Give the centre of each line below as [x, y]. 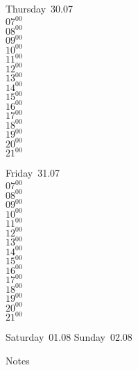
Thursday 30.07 [39, 8]
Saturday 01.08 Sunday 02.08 [69, 337]
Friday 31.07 [33, 173]
